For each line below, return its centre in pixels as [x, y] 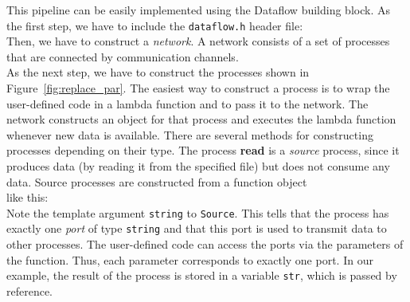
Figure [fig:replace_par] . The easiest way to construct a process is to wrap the [198, 88]
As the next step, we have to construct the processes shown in [158, 72]
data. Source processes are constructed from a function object [157, 181]
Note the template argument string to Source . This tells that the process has [198, 212]
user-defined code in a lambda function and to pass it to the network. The [187, 103]
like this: [27, 197]
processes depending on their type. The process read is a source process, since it [203, 150]
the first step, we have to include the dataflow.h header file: [155, 25]
